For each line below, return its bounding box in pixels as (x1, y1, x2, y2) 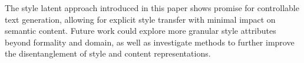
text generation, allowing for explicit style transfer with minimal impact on (5, 13, 276, 25)
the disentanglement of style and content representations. (5, 47, 211, 60)
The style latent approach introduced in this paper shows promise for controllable (5, 2, 299, 13)
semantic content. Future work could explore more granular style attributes (5, 24, 276, 37)
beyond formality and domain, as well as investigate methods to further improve (5, 36, 295, 48)
